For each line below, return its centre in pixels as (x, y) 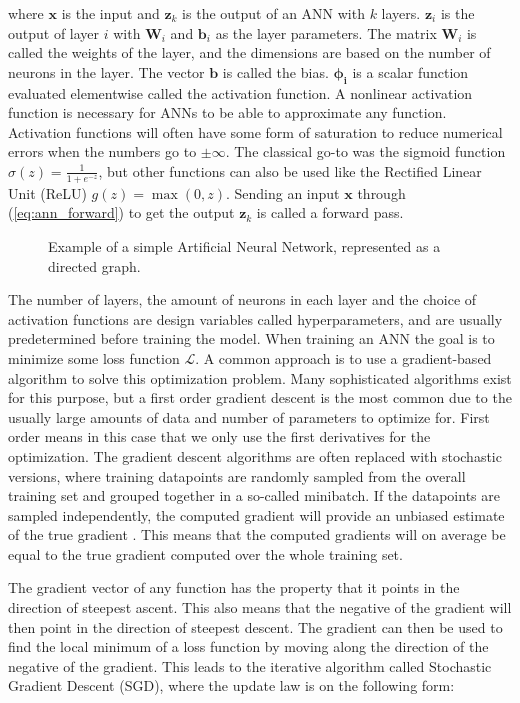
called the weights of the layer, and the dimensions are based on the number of (249, 52)
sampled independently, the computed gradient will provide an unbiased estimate (256, 514)
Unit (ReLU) (47, 192)
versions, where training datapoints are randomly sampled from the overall (237, 475)
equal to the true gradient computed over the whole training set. (205, 553)
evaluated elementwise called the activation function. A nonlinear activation (240, 92)
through (381, 192)
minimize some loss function (94, 357)
